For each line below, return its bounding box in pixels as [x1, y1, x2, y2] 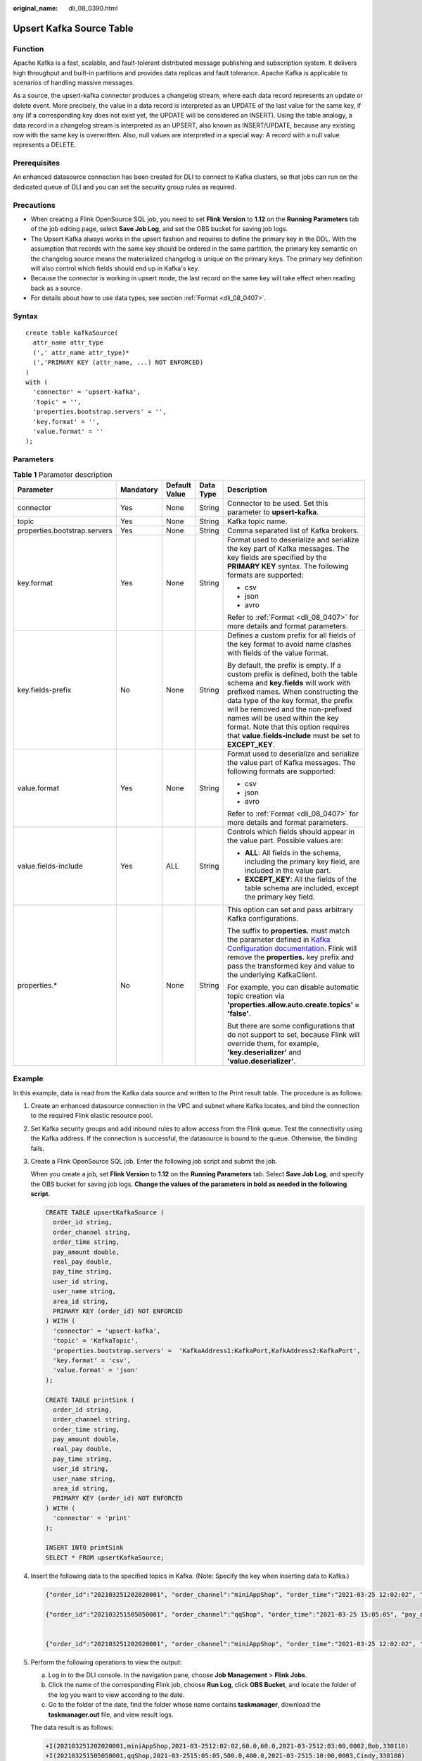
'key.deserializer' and [227, 1047, 302, 1057]
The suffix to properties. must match [227, 926, 350, 935]
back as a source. [30, 284, 82, 292]
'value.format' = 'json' [53, 1367, 139, 1374]
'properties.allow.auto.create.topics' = [227, 1000, 360, 1009]
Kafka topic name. [227, 516, 288, 526]
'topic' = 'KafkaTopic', [53, 1337, 139, 1345]
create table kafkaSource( [25, 329, 119, 337]
